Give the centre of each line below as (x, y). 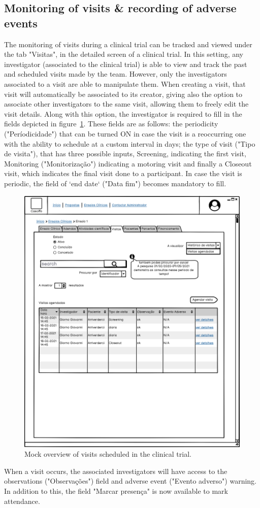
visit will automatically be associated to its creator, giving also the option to (123, 94)
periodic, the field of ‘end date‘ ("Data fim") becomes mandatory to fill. (115, 183)
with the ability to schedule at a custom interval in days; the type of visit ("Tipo (130, 143)
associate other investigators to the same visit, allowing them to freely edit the (126, 104)
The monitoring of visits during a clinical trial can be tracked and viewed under (128, 44)
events (21, 23)
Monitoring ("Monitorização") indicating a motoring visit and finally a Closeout (128, 163)
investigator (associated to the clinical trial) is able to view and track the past (126, 64)
